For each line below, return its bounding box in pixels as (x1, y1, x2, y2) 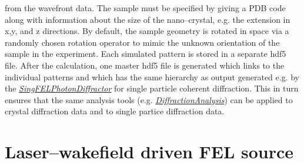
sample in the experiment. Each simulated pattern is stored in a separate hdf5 (5, 47, 286, 60)
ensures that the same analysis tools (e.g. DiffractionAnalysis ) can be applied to (5, 93, 293, 106)
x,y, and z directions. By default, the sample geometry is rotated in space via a (5, 25, 289, 37)
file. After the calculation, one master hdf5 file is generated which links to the (5, 59, 285, 71)
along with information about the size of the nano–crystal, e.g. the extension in (5, 13, 290, 25)
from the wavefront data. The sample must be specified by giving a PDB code (5, 2, 286, 13)
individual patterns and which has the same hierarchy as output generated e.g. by (5, 70, 299, 83)
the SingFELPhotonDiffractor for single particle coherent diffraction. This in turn (5, 82, 299, 94)
